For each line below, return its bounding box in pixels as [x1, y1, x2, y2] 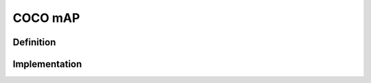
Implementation [12, 58, 82, 70]
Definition [12, 36, 56, 48]
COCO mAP [12, 10, 80, 25]
